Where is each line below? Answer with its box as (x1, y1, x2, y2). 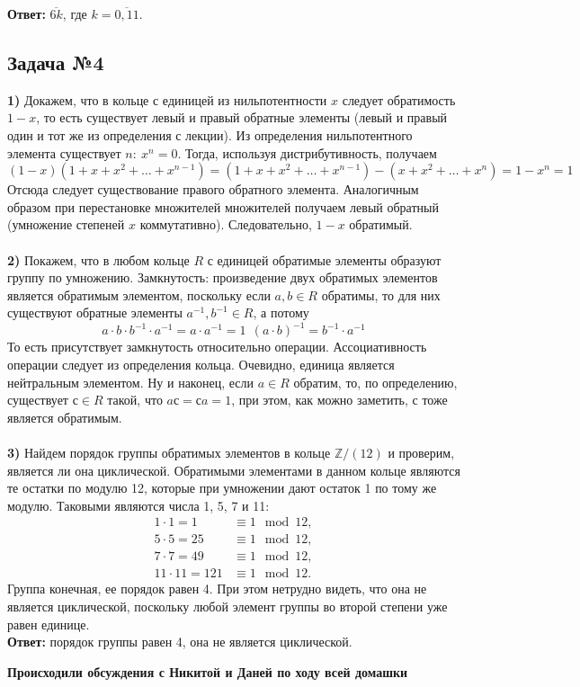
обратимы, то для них (321, 285, 441, 304)
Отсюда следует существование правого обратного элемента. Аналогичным (7, 180, 419, 199)
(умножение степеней (7, 215, 125, 234)
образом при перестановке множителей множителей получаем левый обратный (7, 197, 439, 216)
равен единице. (7, 614, 90, 633)
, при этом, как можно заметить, (231, 390, 408, 409)
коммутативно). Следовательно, (139, 215, 312, 234)
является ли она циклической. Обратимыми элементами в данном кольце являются (7, 460, 460, 479)
